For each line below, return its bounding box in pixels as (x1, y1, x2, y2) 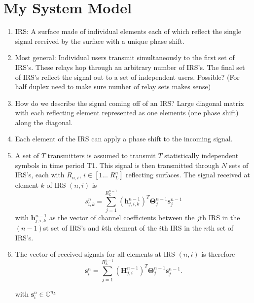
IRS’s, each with (15, 169, 65, 180)
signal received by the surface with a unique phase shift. (15, 35, 184, 46)
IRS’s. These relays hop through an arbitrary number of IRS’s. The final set (15, 62, 245, 72)
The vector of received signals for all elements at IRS (15, 249, 175, 259)
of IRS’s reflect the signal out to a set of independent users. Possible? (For (15, 71, 240, 82)
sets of (229, 160, 249, 170)
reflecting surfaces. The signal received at (125, 169, 250, 180)
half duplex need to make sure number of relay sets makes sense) (15, 81, 211, 92)
